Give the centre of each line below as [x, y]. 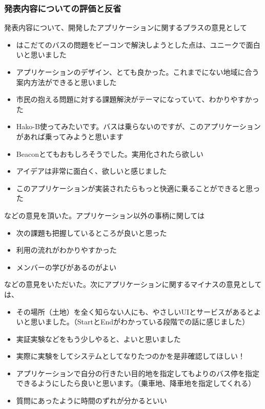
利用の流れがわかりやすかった [66, 250]
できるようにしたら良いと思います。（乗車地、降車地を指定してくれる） [136, 383]
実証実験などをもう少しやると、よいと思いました [98, 339]
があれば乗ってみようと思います [70, 136]
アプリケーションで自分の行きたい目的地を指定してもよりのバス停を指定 [138, 373]
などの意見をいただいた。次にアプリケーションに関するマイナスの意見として [133, 284]
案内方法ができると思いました [66, 82]
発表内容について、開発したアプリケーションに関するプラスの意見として [126, 27]
